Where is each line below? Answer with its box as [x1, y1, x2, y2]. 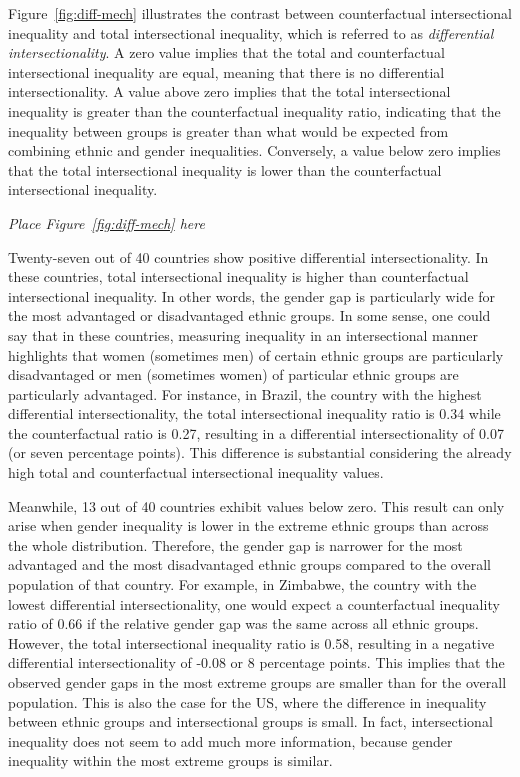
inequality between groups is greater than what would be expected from [8, 120, 449, 141]
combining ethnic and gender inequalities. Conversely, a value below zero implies [8, 140, 501, 161]
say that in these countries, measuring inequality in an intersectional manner [8, 324, 478, 345]
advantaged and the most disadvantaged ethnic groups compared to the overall [8, 554, 491, 575]
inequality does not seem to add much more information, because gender [8, 730, 453, 751]
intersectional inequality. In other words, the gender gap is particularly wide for [8, 285, 496, 306]
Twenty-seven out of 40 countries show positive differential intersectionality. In [8, 246, 489, 267]
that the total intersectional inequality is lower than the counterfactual [8, 159, 442, 180]
